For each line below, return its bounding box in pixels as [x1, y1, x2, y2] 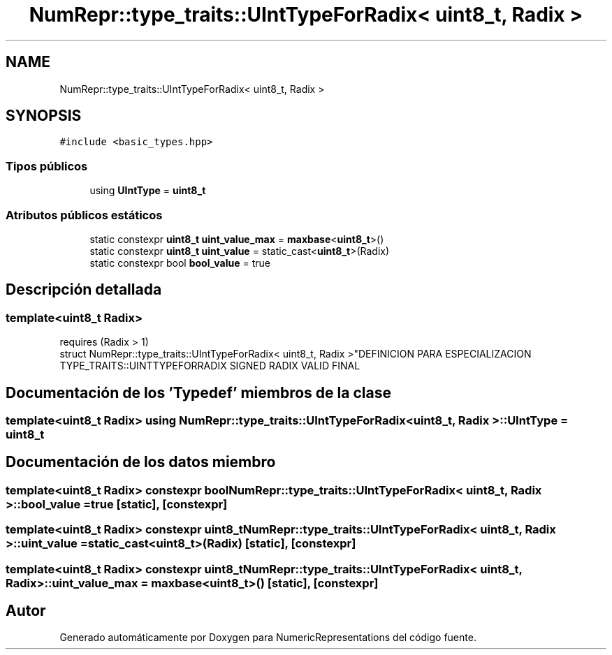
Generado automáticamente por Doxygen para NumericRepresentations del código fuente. [59, 631, 476, 644]
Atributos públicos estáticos [6, 207, 163, 222]
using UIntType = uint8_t [89, 184, 206, 197]
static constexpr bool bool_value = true [89, 256, 270, 269]
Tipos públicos [6, 159, 88, 173]
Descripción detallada [6, 281, 162, 299]
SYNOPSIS [6, 107, 82, 125]
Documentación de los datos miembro [6, 453, 276, 471]
